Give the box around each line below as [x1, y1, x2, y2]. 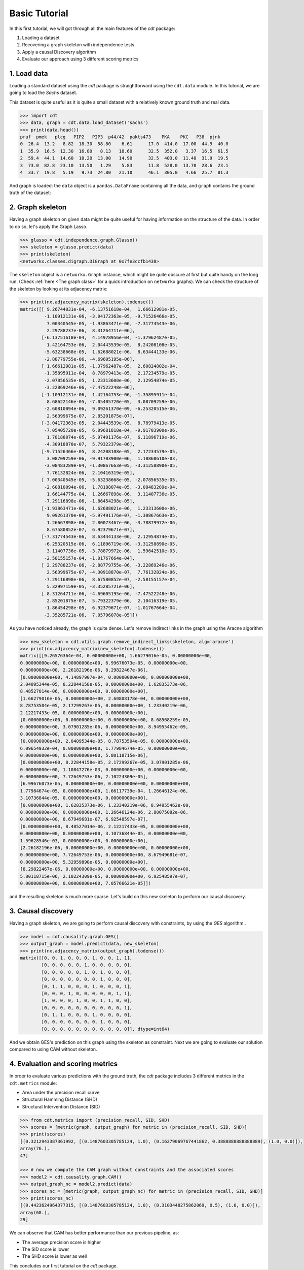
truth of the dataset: [9, 189, 51, 196]
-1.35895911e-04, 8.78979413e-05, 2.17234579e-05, [44, 370, 178, 376]
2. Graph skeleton [9, 203, 67, 212]
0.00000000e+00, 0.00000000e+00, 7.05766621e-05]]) [20, 880, 151, 886]
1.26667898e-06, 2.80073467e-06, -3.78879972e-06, [46, 520, 178, 525]
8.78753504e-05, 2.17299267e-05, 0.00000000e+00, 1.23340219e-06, [20, 703, 188, 709]
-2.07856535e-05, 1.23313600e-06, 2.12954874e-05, [44, 377, 178, 383]
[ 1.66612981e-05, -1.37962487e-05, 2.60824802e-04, [41, 363, 178, 369]
